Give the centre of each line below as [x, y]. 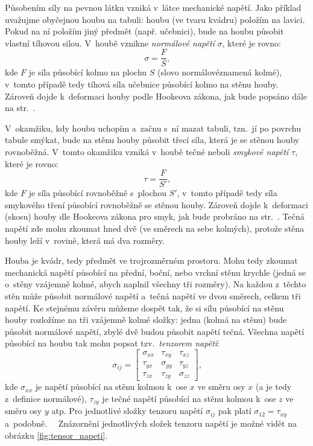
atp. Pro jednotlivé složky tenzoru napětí [127, 411]
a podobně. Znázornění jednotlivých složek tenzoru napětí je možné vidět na [151, 423]
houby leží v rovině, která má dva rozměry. [85, 240]
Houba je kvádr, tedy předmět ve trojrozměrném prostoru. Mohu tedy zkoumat [151, 260]
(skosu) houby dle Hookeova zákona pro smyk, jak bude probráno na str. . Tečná [155, 216]
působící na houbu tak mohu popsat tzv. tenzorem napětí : [112, 343]
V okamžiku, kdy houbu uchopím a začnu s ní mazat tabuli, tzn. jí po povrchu [153, 128]
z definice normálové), [46, 399]
